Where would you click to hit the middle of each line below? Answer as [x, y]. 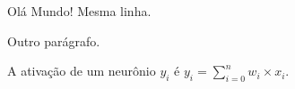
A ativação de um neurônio [82, 71]
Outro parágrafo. [54, 40]
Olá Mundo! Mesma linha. [79, 11]
